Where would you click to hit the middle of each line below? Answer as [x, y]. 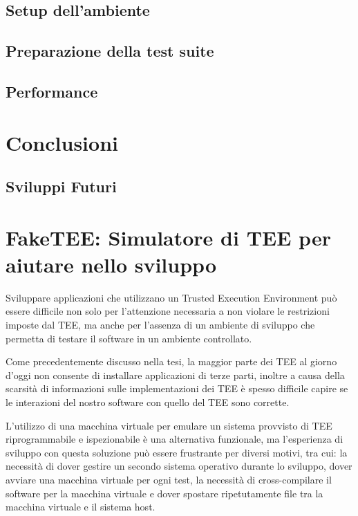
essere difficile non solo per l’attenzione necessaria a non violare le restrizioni [168, 311]
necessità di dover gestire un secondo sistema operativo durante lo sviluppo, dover [179, 466]
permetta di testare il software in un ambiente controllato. [129, 338]
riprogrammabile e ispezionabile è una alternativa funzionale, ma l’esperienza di [175, 439]
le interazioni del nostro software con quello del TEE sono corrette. [148, 402]
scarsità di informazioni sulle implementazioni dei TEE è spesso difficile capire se [177, 388]
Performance [52, 91]
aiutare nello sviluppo [111, 264]
